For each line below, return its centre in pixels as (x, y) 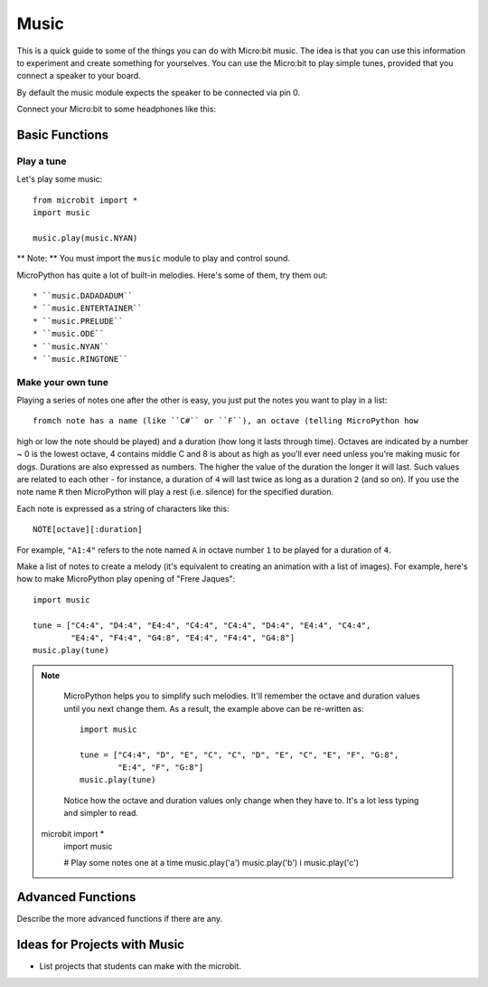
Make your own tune (62, 382)
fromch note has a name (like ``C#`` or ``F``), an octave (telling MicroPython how (226, 421)
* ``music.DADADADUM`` (83, 295)
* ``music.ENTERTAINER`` (88, 308)
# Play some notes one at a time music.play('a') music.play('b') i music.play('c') (211, 863)
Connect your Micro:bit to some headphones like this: (117, 109)
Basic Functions (63, 134)
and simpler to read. (101, 813)
